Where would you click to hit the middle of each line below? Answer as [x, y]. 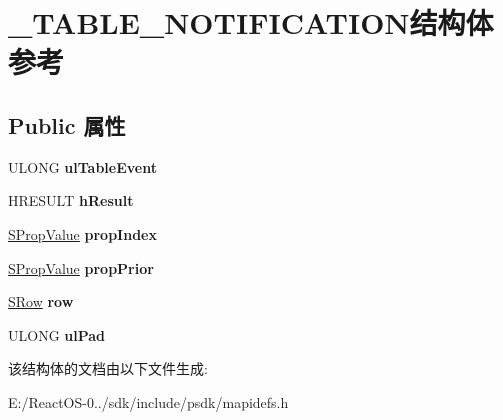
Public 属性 [67, 124]
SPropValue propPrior [81, 267]
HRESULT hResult [71, 200]
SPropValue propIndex [82, 233]
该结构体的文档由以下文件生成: [108, 368]
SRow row [41, 301]
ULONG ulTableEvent [82, 166]
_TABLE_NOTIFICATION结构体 [251, 22]
